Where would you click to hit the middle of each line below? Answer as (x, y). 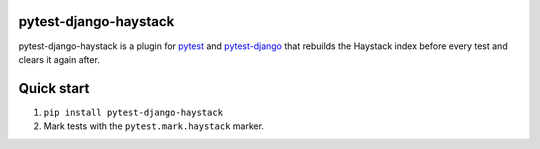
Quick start (54, 88)
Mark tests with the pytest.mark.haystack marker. (154, 126)
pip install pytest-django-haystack (133, 112)
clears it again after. (59, 59)
